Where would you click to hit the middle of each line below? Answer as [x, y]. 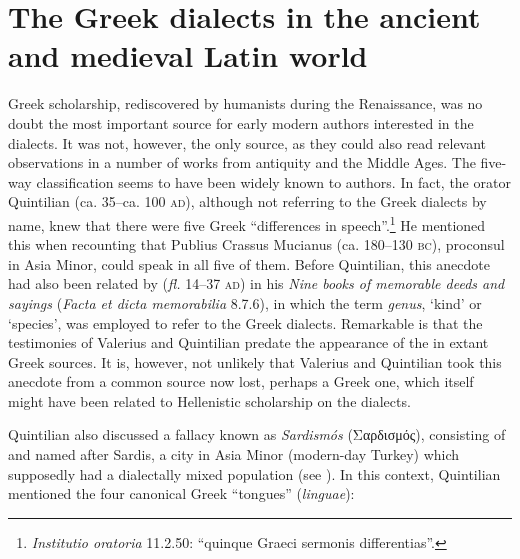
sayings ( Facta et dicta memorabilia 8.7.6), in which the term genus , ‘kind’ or [245, 302]
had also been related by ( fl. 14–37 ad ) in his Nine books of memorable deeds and [256, 283]
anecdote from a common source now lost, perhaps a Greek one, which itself [241, 381]
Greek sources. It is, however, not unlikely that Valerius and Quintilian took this [255, 361]
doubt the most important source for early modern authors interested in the [241, 122]
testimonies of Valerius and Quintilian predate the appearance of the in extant [248, 342]
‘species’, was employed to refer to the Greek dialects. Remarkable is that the [245, 322]
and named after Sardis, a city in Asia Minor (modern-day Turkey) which [234, 454]
